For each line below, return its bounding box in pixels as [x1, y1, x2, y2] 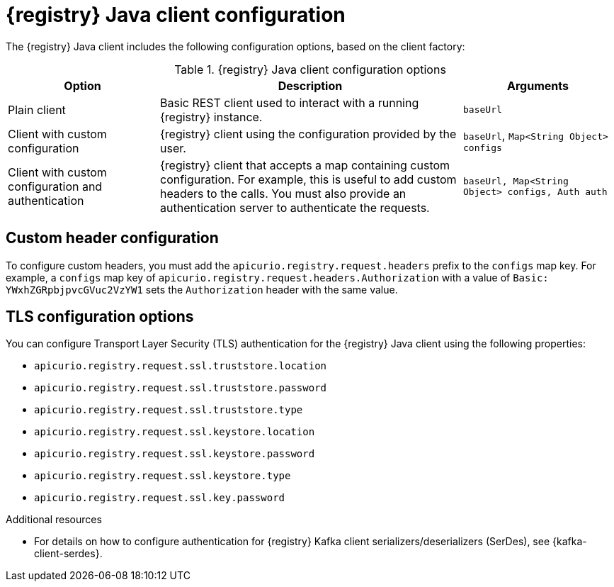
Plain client [8, 102, 66, 117]
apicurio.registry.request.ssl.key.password [34, 492, 285, 504]
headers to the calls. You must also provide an [160, 186, 407, 201]
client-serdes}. [34, 547, 103, 560]
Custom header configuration [6, 229, 219, 247]
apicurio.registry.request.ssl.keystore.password [34, 448, 315, 460]
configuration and [8, 179, 103, 194]
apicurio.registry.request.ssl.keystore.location [34, 426, 315, 438]
